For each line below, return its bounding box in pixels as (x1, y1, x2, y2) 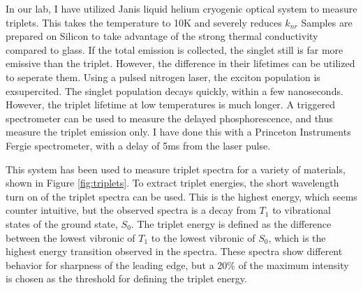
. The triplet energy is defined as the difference (131, 216, 332, 231)
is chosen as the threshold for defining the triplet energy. (6, 271, 247, 286)
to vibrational (272, 203, 331, 217)
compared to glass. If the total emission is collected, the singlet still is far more (6, 42, 343, 57)
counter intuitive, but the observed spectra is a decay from (6, 203, 256, 217)
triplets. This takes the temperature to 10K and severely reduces (6, 15, 282, 29)
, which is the (268, 230, 326, 245)
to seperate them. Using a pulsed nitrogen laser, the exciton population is (6, 69, 320, 84)
